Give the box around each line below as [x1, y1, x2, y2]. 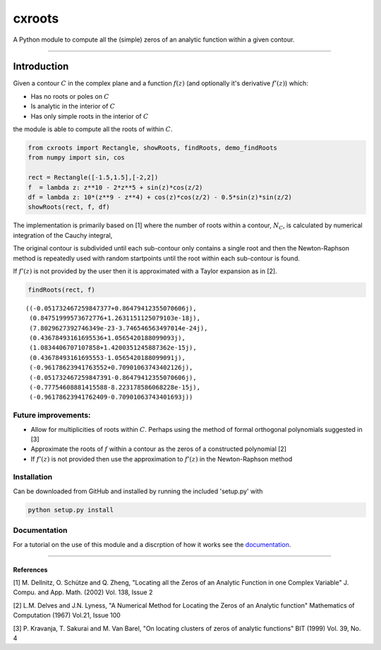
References [13, 565, 48, 574]
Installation [13, 472, 53, 482]
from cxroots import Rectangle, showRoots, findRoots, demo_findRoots [28, 144, 278, 152]
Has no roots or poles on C [30, 92, 109, 100]
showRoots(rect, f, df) [28, 203, 111, 211]
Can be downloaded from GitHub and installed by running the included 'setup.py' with [13, 487, 263, 495]
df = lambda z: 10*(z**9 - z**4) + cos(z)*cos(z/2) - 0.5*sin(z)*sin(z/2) [28, 193, 293, 201]
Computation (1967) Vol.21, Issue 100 [13, 611, 121, 620]
